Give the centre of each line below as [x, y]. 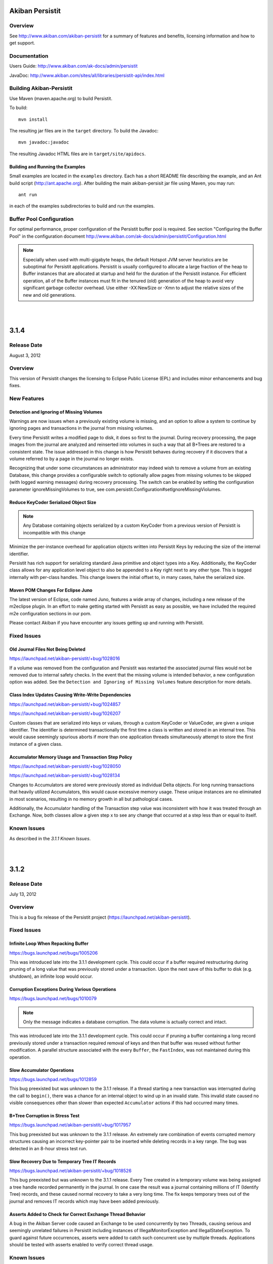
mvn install [33, 119]
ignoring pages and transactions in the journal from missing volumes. [81, 428]
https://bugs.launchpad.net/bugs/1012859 [53, 1079]
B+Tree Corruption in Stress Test [44, 1116]
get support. [22, 43]
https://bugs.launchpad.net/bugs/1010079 [53, 999]
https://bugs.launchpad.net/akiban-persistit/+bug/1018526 [70, 1171]
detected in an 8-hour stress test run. [48, 1148]
